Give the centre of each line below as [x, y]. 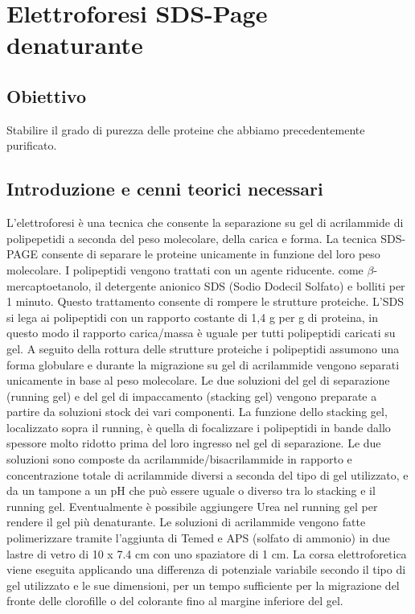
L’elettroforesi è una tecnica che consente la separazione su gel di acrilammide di [205, 223]
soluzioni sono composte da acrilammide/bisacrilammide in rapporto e [179, 459]
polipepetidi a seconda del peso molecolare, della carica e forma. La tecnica [192, 238]
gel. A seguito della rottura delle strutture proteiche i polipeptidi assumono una [203, 348]
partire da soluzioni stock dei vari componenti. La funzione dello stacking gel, [197, 412]
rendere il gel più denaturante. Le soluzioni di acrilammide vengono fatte [186, 522]
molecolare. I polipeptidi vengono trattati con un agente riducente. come [185, 269]
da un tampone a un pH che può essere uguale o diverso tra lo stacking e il [191, 490]
